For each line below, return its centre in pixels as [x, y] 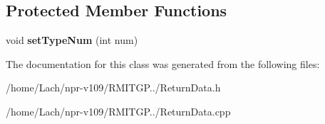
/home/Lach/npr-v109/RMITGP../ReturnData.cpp [118, 111]
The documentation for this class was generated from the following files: [163, 63]
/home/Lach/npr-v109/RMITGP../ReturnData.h [113, 88]
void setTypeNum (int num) [72, 40]
